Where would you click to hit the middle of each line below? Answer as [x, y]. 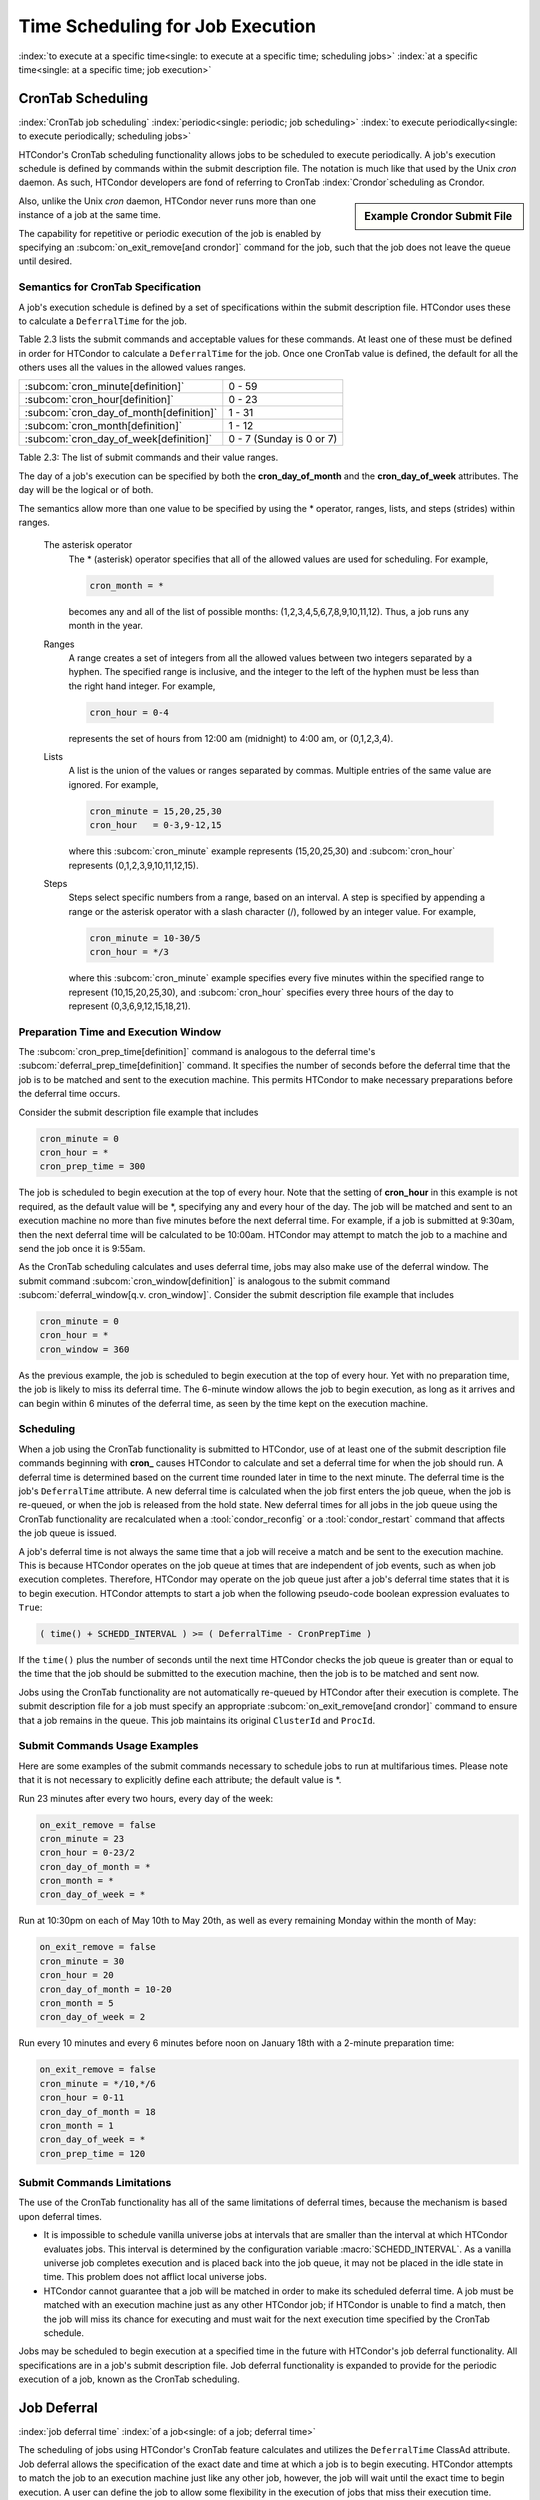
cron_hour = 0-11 [82, 2098]
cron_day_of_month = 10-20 [105, 1989]
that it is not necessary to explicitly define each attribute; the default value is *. [180, 1780]
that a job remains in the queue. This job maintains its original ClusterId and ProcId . [197, 1720]
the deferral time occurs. [69, 1094]
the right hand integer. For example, [142, 686]
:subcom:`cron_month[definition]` [103, 426]
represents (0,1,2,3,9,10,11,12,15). [133, 865]
